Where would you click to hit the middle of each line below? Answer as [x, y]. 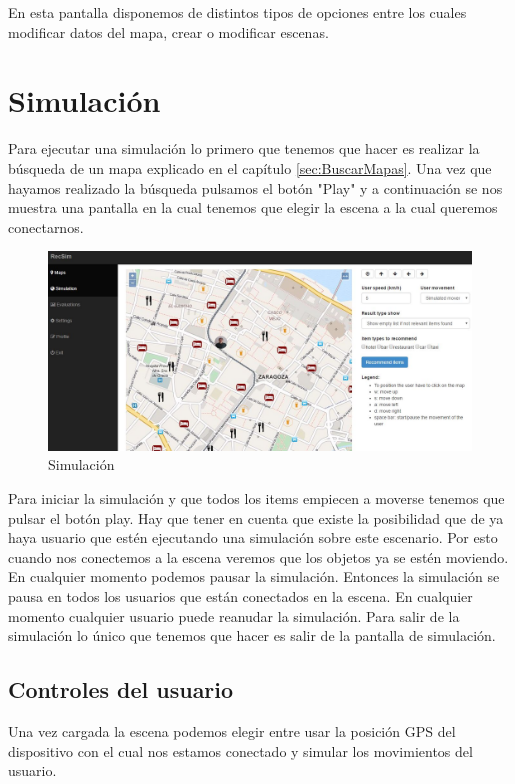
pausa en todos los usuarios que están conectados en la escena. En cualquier [240, 596]
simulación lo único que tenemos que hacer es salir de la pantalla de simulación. [252, 635]
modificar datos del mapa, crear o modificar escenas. [168, 31]
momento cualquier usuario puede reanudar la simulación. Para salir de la [234, 615]
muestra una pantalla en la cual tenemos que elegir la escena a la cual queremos [253, 207]
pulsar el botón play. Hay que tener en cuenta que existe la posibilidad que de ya [256, 517]
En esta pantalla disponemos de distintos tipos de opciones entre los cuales [237, 12]
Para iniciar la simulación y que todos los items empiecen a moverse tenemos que [256, 498]
